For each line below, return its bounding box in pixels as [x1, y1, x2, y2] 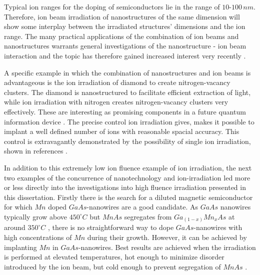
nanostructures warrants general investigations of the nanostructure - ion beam [4, 40, 246, 51]
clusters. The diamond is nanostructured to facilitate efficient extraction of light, [4, 86, 251, 97]
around [4, 222, 25, 232]
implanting [4, 241, 37, 252]
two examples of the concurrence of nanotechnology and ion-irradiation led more [4, 172, 250, 182]
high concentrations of [4, 231, 72, 242]
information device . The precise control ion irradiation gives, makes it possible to [4, 116, 254, 126]
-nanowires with [193, 222, 242, 232]
